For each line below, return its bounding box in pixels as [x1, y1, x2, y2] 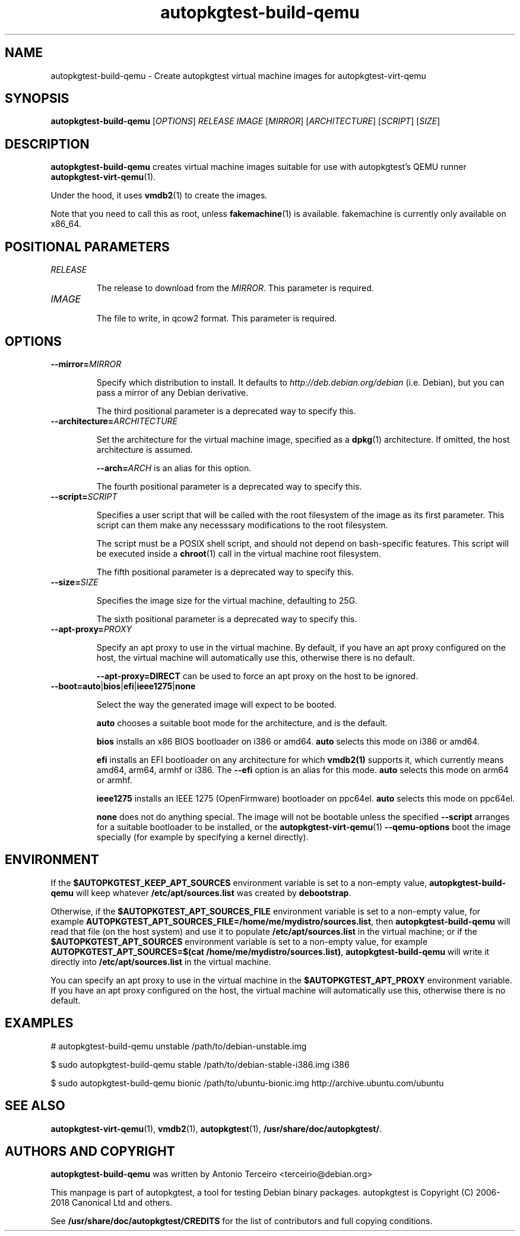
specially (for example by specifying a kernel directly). [96, 831, 309, 842]
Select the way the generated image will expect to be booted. [96, 699, 337, 710]
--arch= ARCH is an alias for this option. [96, 462, 252, 473]
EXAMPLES [5, 1016, 74, 1031]
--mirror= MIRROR [50, 358, 122, 369]
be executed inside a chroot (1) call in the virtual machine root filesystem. [96, 548, 381, 559]
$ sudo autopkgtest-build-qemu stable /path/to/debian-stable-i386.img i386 [50, 1059, 350, 1070]
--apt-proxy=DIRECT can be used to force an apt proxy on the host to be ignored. [96, 670, 418, 681]
